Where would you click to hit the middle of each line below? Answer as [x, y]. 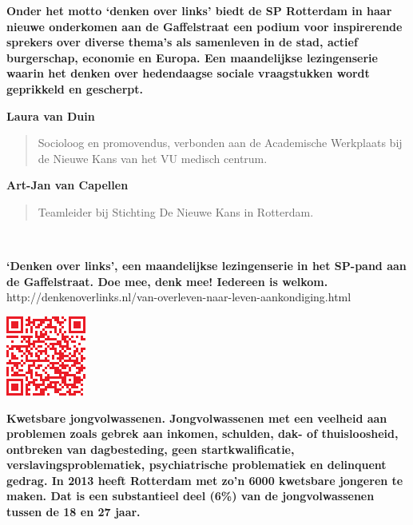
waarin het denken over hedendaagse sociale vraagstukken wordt [188, 73]
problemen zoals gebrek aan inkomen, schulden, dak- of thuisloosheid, [203, 434]
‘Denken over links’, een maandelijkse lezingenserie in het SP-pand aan [206, 266]
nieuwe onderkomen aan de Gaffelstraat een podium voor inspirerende [205, 26]
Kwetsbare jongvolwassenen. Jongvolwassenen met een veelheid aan [197, 418]
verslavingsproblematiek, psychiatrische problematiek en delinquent [197, 465]
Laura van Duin [51, 115]
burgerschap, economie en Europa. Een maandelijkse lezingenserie [192, 57]
